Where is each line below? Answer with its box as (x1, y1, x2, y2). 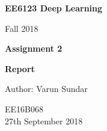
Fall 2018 (5, 22, 38, 34)
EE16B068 (5, 102, 43, 115)
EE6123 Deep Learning (5, 2, 103, 14)
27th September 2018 (5, 114, 83, 127)
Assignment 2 (5, 42, 63, 55)
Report (5, 62, 35, 75)
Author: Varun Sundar (5, 82, 88, 95)
